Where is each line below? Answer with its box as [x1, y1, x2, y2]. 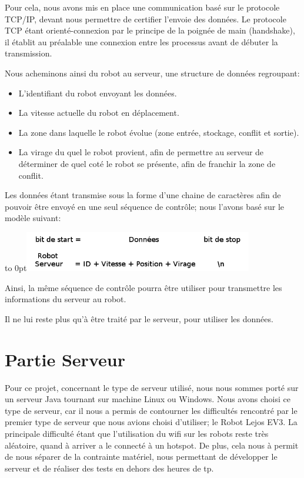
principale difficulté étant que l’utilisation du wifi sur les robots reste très [5, 427, 269, 440]
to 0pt [5, 262, 27, 274]
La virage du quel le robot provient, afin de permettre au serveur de [18, 146, 264, 158]
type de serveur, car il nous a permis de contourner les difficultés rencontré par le [5, 404, 298, 416]
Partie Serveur [5, 347, 125, 371]
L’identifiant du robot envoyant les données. [18, 86, 177, 99]
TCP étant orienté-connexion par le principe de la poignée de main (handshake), [5, 24, 295, 36]
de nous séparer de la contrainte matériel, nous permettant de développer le [5, 450, 278, 463]
